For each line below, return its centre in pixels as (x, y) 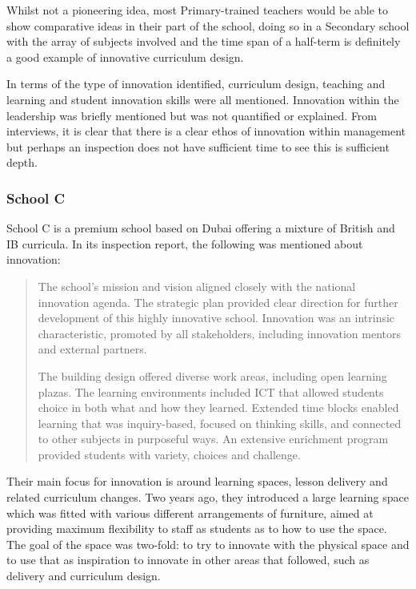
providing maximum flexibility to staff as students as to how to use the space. (197, 528)
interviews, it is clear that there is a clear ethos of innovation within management (206, 131)
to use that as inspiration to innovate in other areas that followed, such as (188, 560)
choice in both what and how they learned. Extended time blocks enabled (218, 407)
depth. (22, 162)
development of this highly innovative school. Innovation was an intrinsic (216, 318)
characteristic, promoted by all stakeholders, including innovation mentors (219, 333)
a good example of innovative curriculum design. (125, 56)
